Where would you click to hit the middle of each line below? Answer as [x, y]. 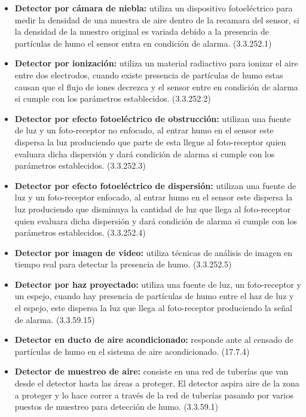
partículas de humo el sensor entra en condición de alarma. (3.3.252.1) [143, 43]
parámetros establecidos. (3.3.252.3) [80, 165]
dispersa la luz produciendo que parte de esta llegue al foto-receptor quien [150, 141]
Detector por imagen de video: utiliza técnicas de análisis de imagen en [154, 252]
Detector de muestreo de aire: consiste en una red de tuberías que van [152, 371]
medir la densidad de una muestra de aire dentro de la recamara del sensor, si [157, 19]
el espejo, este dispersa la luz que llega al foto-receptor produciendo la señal [153, 308]
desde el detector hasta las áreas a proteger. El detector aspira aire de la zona [157, 383]
